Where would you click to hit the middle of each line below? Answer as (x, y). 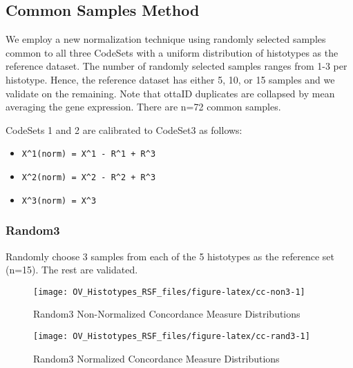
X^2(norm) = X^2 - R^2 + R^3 (89, 178)
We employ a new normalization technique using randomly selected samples (166, 39)
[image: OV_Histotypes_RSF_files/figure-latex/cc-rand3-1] (172, 336)
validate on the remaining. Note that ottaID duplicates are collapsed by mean (170, 93)
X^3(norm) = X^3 (59, 201)
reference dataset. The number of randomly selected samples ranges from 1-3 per (176, 66)
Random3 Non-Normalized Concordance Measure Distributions (167, 314)
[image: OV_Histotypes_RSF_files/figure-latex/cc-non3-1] (169, 292)
